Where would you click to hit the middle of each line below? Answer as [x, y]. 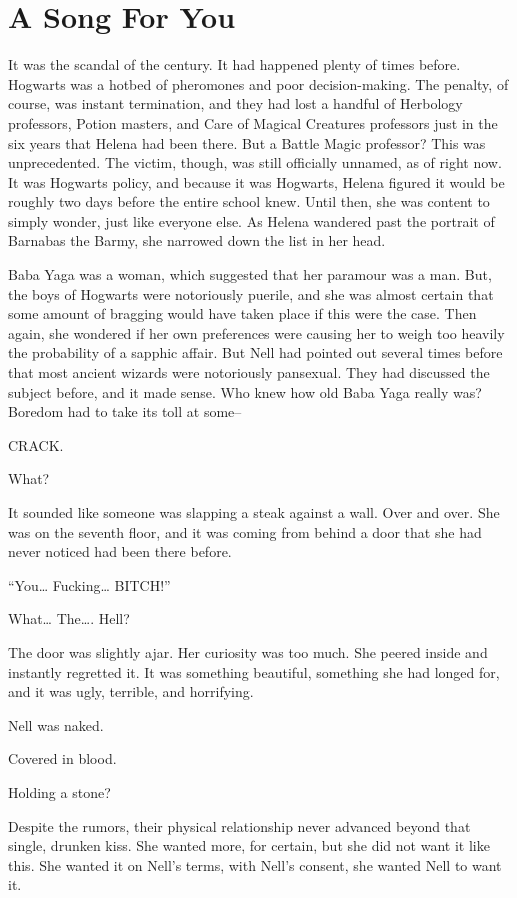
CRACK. [36, 444]
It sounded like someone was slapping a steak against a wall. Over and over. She [254, 512]
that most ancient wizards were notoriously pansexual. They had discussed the [249, 372]
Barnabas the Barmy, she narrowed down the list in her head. [197, 240]
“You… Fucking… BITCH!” [89, 584]
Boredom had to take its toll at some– [125, 411]
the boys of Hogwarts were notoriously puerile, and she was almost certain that [251, 293]
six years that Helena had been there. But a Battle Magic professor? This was [247, 142]
